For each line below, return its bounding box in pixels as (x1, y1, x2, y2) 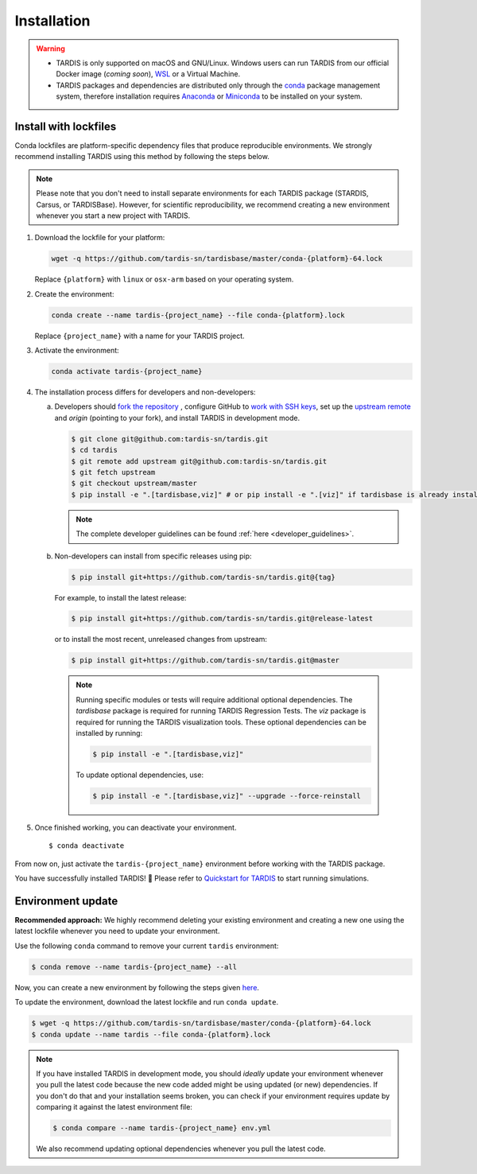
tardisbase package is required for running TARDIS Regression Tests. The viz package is (76, 706, 366, 716)
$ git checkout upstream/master (71, 479, 198, 488)
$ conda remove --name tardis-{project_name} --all (31, 962, 238, 971)
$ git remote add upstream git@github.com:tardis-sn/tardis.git (71, 457, 328, 465)
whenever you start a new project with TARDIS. (36, 211, 191, 220)
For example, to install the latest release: (54, 593, 187, 602)
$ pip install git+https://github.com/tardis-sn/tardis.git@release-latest (71, 614, 374, 624)
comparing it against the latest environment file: (36, 1102, 192, 1112)
